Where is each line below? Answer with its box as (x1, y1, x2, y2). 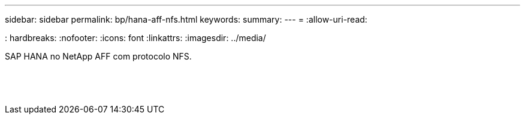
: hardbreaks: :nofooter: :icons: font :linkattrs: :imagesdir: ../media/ (5, 33, 266, 43)
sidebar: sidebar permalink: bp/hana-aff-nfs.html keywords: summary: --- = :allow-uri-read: (5, 14, 367, 24)
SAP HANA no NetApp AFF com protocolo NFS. (5, 51, 192, 61)
